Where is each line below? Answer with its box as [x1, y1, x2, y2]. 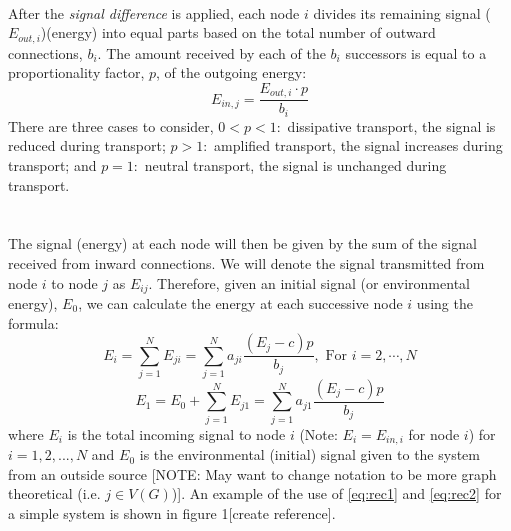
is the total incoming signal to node [67, 423, 286, 444]
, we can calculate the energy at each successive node [78, 292, 403, 313]
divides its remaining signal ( [313, 2, 491, 23]
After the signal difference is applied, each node [8, 2, 300, 23]
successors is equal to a [345, 42, 487, 63]
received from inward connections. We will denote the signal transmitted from [8, 252, 485, 273]
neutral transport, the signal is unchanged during [144, 154, 447, 175]
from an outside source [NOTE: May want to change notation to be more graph [8, 463, 497, 484]
